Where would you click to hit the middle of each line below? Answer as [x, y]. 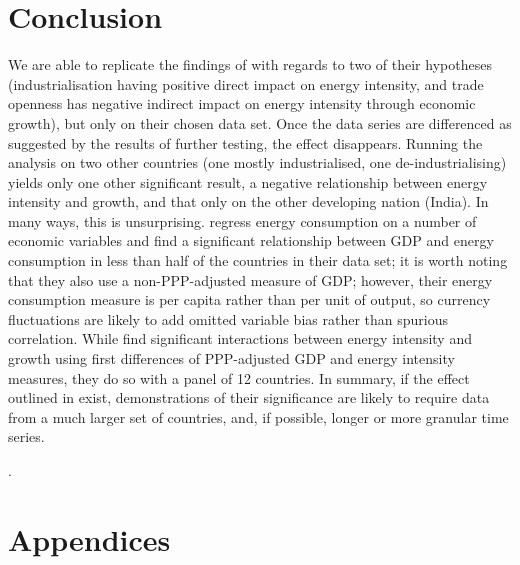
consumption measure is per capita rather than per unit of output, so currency [249, 299]
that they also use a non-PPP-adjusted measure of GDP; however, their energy [250, 279]
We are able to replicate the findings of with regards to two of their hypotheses [250, 64]
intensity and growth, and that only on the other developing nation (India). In [248, 201]
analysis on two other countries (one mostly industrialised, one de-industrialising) [257, 162]
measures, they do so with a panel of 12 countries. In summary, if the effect [239, 377]
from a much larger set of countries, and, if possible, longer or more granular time [258, 416]
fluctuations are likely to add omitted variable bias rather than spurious [228, 318]
